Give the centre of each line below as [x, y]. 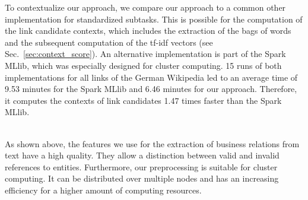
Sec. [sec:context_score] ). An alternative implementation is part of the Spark [145, 54]
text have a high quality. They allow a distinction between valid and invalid [142, 155]
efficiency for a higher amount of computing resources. [103, 190]
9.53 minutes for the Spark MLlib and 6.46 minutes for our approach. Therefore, [151, 89]
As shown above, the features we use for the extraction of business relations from [152, 143]
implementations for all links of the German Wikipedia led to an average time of [151, 77]
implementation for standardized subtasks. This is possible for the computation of [154, 19]
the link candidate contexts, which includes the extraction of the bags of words [148, 31]
